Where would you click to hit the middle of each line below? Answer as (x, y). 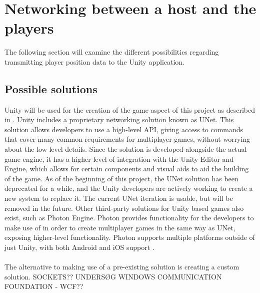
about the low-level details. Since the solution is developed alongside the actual (126, 149)
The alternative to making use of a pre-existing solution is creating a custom (122, 267)
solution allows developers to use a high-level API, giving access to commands (124, 129)
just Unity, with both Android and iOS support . (79, 247)
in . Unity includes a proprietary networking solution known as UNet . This (119, 119)
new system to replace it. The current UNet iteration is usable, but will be (119, 198)
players (29, 28)
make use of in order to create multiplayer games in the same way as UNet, (120, 227)
